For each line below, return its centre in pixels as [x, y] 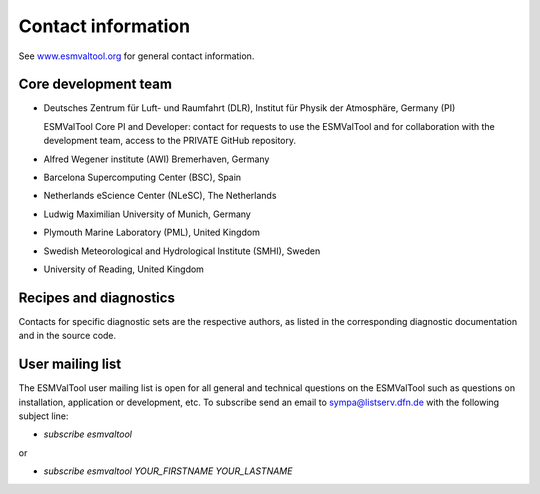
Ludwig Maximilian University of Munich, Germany [147, 214]
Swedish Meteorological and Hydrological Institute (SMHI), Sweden [182, 251]
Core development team [95, 84]
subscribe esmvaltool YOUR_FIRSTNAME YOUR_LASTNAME [168, 471]
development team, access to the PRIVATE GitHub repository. [170, 141]
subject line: [43, 416]
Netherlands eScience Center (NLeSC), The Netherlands [160, 196]
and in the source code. [67, 336]
